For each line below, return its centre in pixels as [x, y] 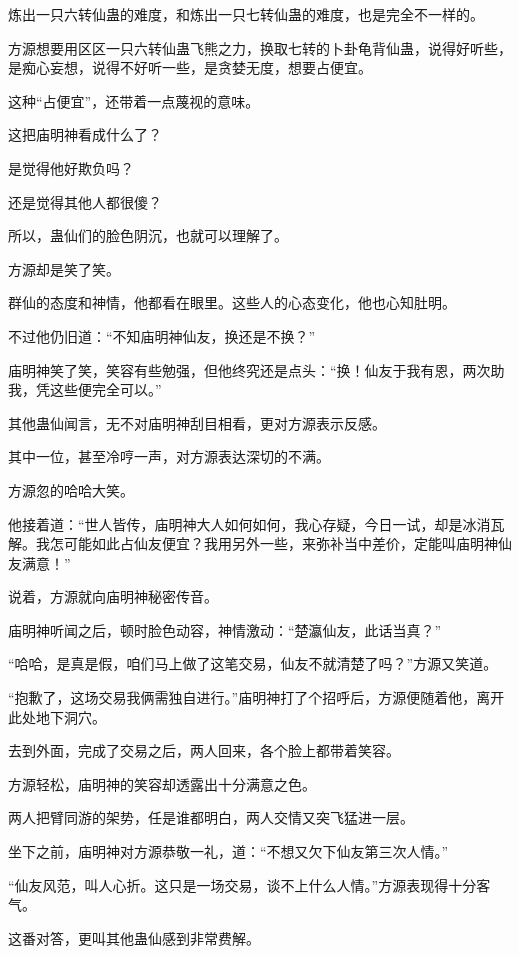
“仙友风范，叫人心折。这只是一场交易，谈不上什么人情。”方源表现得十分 [242, 884]
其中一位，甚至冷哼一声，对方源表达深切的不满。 [169, 456]
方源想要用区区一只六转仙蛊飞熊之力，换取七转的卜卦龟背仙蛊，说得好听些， [260, 47]
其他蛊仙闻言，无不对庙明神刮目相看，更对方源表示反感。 [197, 422]
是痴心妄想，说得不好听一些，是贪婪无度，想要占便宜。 [190, 67]
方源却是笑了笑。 [64, 268]
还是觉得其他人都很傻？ [85, 201]
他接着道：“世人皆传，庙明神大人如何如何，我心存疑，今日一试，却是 [235, 523]
